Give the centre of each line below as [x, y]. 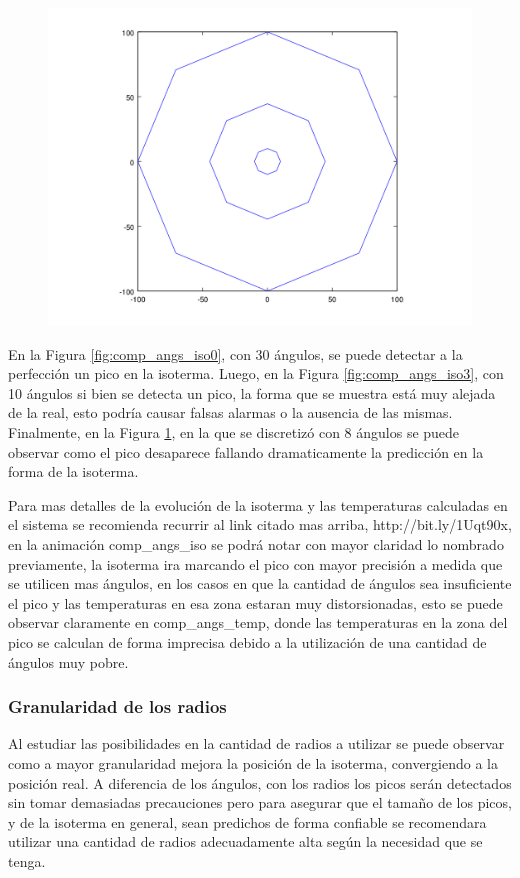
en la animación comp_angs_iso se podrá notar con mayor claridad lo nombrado [256, 543]
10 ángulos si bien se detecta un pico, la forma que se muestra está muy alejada [252, 392]
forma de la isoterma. [73, 471]
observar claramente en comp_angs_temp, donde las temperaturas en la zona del [258, 622]
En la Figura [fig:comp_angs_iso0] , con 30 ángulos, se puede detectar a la [235, 353]
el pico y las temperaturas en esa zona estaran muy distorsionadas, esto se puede [255, 602]
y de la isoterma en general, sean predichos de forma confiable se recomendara [247, 821]
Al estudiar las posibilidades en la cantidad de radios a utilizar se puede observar [256, 743]
